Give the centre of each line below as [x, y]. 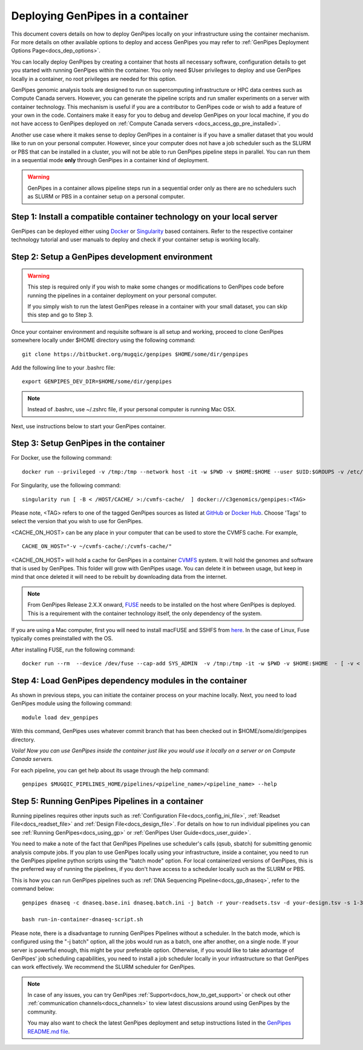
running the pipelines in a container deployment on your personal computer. [122, 295]
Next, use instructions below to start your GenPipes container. [89, 426]
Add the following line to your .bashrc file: [63, 368]
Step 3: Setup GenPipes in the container [88, 444]
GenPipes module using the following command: [72, 703]
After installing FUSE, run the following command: [73, 650]
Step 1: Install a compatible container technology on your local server [145, 217]
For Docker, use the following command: [61, 458]
